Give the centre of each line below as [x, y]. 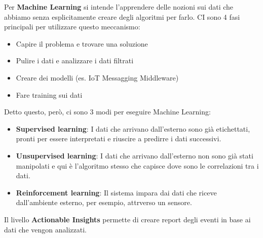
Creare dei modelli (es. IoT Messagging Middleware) [97, 77]
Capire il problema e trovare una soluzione [82, 43]
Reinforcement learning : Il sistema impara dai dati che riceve [116, 192]
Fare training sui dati [49, 94]
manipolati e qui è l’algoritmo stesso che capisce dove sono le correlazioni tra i [137, 165]
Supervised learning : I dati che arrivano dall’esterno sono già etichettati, [133, 128]
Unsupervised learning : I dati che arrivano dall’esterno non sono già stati [135, 155]
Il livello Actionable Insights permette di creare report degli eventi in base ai [127, 219]
